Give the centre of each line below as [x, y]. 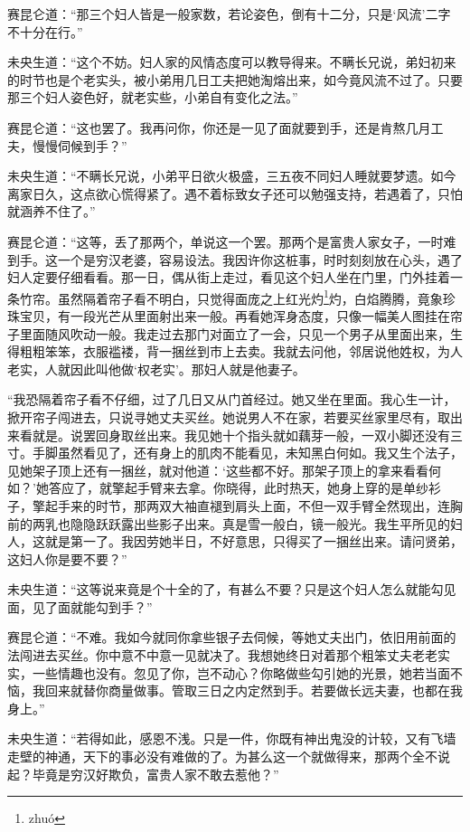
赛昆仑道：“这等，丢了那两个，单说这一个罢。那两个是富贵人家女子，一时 [226, 241]
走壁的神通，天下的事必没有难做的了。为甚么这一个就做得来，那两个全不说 [229, 756]
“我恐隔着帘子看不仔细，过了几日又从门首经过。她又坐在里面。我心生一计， [232, 399]
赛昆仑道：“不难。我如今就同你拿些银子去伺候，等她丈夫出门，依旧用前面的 [232, 637]
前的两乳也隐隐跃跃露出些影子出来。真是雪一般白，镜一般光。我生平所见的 [229, 523]
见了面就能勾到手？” [92, 606]
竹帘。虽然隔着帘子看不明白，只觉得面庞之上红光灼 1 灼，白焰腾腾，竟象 [231, 297]
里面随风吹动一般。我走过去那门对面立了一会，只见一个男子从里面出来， [235, 333]
